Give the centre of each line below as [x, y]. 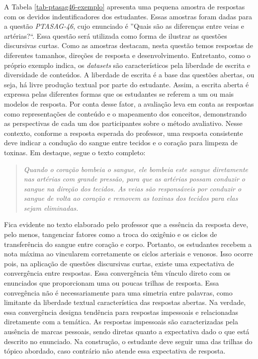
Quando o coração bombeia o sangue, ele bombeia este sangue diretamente [136, 169]
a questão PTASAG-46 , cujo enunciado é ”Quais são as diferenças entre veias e [124, 26]
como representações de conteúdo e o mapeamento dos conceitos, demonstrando [125, 113]
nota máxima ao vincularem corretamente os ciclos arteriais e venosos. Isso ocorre [129, 254]
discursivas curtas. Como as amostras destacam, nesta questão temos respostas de [129, 45]
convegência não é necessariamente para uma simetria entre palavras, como [118, 292]
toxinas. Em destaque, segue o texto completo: [75, 152]
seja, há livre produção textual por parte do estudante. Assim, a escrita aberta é [127, 84]
